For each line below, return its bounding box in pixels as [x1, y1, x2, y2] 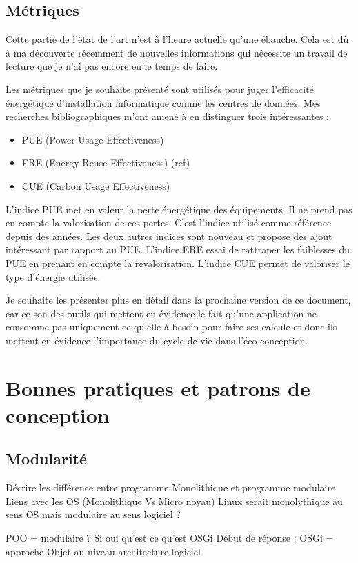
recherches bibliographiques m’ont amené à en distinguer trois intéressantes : [6, 109, 329, 124]
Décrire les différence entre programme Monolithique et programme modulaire [6, 480, 336, 495]
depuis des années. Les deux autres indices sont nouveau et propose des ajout [6, 228, 332, 243]
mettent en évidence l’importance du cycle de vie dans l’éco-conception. [6, 333, 308, 347]
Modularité [6, 448, 88, 469]
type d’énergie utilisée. [6, 269, 101, 284]
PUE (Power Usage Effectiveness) [21, 132, 164, 146]
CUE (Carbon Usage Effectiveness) [21, 178, 170, 192]
